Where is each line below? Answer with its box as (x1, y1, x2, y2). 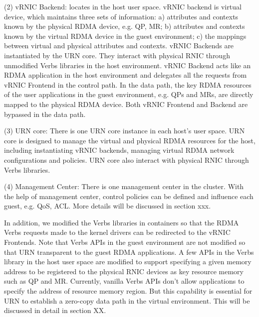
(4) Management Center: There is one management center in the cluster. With (4, 181, 244, 192)
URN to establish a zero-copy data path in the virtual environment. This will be (4, 295, 250, 306)
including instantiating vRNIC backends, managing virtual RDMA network (4, 145, 235, 155)
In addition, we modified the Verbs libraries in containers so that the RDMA (4, 217, 239, 227)
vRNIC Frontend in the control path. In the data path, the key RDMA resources (4, 79, 252, 90)
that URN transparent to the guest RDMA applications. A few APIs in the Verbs (4, 246, 254, 257)
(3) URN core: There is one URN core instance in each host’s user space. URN (4, 125, 245, 136)
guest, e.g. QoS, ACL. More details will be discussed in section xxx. (4, 201, 211, 211)
